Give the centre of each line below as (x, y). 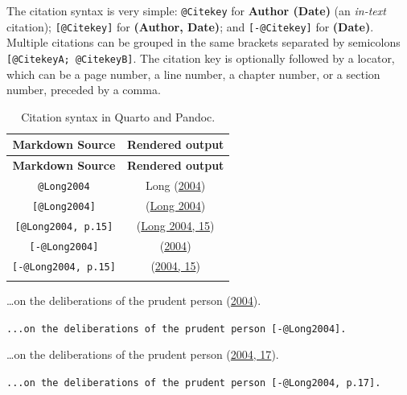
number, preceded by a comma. (84, 90)
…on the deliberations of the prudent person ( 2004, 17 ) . (143, 354)
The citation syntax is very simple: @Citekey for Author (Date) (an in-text (196, 10)
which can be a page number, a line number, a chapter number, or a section (193, 74)
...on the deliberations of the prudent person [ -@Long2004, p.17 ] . (194, 383)
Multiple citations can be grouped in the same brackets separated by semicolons (203, 42)
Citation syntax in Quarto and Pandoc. (118, 116)
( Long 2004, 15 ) (175, 225)
